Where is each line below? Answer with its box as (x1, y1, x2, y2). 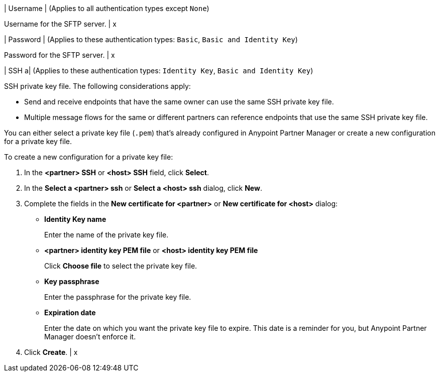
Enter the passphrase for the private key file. (44, 293, 191, 301)
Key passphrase (44, 277, 99, 286)
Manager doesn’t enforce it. (44, 332, 136, 341)
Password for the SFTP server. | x (4, 51, 115, 59)
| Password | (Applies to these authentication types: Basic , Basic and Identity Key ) (4, 35, 298, 44)
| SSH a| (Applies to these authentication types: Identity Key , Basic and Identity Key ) (4, 66, 313, 75)
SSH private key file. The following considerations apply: (4, 82, 191, 90)
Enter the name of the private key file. (44, 230, 169, 239)
